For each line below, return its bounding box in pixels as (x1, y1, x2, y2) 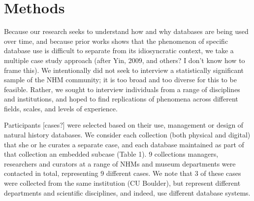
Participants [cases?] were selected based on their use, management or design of (4, 120, 244, 130)
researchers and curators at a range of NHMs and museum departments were (4, 158, 236, 168)
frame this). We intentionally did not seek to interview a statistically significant (4, 65, 244, 75)
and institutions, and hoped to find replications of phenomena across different (4, 94, 238, 104)
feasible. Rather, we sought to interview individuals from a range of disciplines (4, 84, 240, 94)
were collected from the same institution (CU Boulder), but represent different (4, 178, 241, 188)
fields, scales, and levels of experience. (4, 103, 118, 113)
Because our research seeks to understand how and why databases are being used (4, 26, 249, 36)
